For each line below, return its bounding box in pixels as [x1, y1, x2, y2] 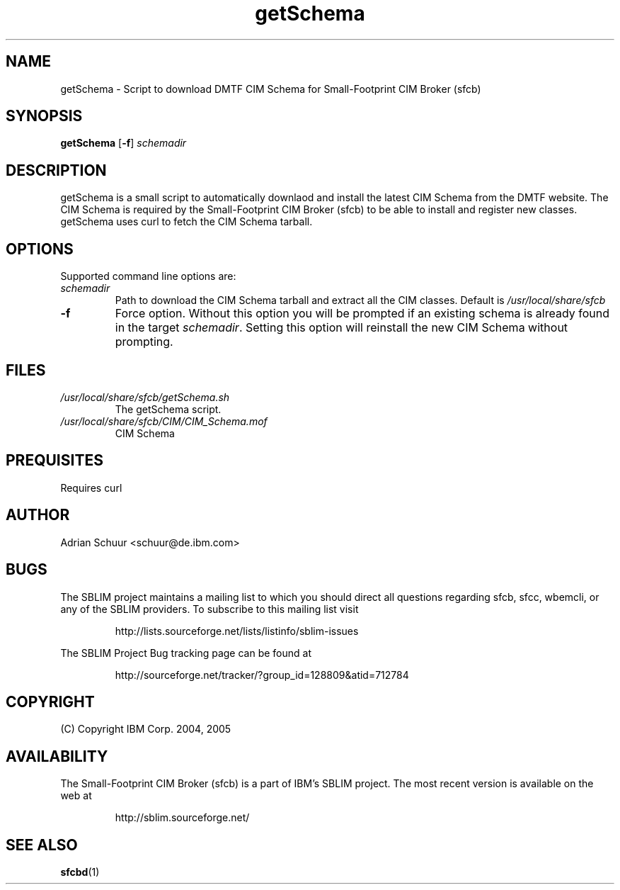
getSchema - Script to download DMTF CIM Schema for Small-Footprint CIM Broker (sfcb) [60, 82, 481, 95]
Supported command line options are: [60, 270, 236, 283]
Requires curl [60, 481, 122, 494]
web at [60, 789, 92, 802]
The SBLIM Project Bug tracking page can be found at [60, 646, 311, 659]
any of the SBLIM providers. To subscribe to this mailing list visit [60, 602, 359, 615]
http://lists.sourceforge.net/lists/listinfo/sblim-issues [115, 624, 359, 637]
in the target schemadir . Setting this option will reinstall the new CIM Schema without [115, 320, 568, 335]
